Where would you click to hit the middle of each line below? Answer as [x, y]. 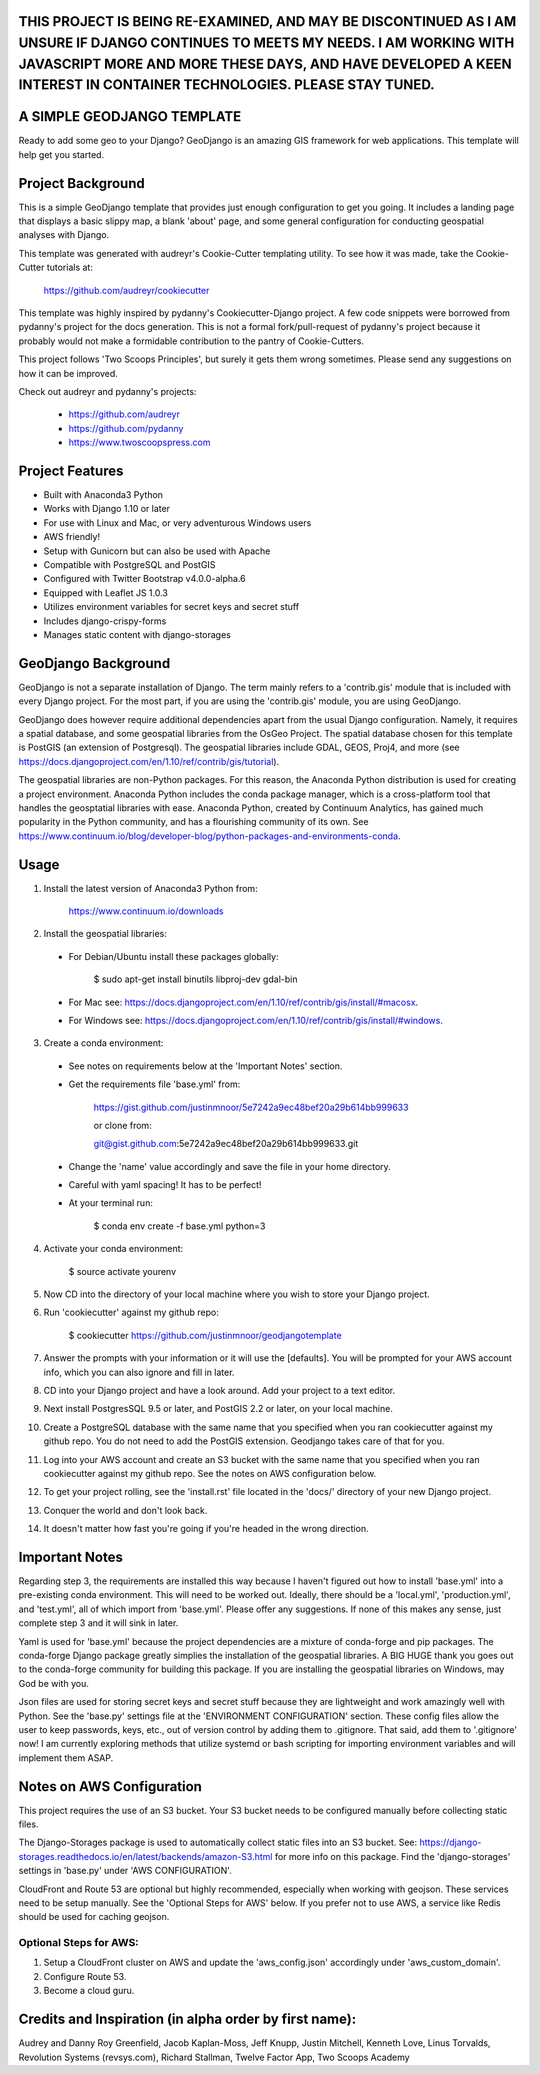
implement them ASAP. [66, 1757]
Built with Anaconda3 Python [103, 494]
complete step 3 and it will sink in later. [98, 1623]
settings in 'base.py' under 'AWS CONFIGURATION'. [125, 1871]
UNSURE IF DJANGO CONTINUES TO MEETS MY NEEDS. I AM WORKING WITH [266, 43]
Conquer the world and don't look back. [125, 1510]
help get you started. [61, 154]
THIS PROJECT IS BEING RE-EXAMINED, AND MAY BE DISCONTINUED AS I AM [267, 21]
